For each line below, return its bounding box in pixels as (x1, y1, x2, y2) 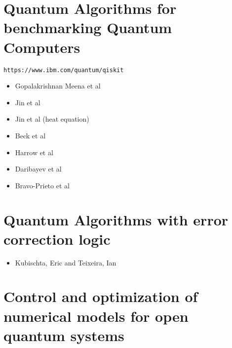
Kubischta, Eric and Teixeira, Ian (15, 257, 116, 267)
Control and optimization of (3, 286, 198, 306)
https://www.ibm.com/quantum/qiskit (3, 66, 124, 74)
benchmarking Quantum (3, 17, 172, 38)
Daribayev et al (15, 164, 62, 174)
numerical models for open (3, 305, 189, 326)
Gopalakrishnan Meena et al (15, 81, 101, 91)
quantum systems (3, 325, 124, 345)
